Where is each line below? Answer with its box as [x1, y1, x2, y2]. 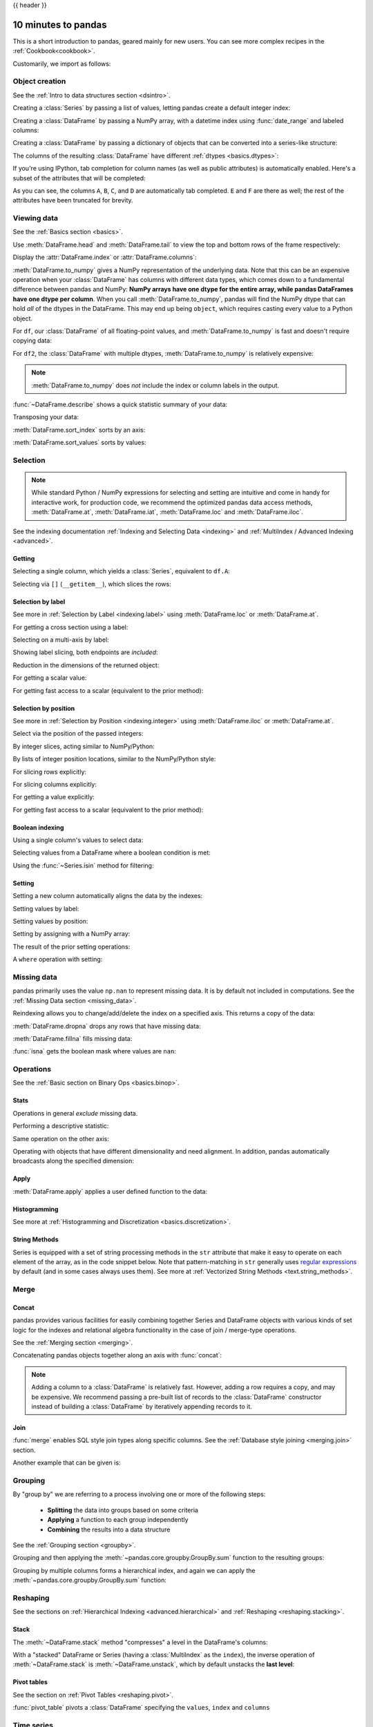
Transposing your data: [12, 413, 79, 421]
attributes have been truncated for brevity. [12, 196, 134, 204]
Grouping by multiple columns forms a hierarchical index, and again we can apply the [12, 1566, 256, 1574]
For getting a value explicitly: [12, 793, 95, 801]
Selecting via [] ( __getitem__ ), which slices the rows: [12, 580, 172, 588]
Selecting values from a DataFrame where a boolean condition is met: [12, 848, 211, 857]
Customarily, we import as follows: [12, 59, 111, 68]
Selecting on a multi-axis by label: [12, 636, 110, 644]
